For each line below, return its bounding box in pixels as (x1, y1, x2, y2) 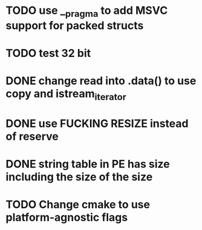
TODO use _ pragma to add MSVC (5, 4, 168, 19)
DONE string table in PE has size (5, 157, 170, 171)
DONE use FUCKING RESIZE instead (5, 116, 189, 130)
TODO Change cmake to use (5, 198, 151, 212)
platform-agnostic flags (5, 211, 128, 225)
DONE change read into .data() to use (5, 74, 197, 88)
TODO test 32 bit (5, 46, 91, 60)
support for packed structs (5, 19, 144, 32)
